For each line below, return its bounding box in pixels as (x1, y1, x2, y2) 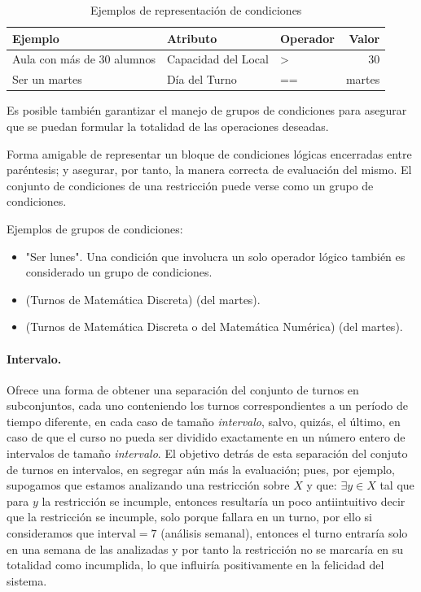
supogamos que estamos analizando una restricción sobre (7, 477, 290, 494)
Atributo (166, 29, 217, 46)
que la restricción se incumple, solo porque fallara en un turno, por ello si (7, 508, 372, 525)
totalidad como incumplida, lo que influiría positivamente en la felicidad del (7, 556, 384, 573)
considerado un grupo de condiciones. (25, 263, 213, 281)
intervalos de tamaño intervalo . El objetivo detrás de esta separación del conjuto (7, 445, 408, 462)
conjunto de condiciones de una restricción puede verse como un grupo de (7, 176, 374, 194)
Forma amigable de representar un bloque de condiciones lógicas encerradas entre (7, 145, 412, 162)
